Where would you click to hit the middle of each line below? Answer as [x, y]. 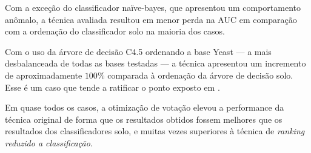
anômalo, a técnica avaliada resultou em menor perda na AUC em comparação [151, 19]
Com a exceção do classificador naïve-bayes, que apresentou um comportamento [153, 7]
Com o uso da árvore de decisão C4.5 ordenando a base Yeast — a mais [138, 51]
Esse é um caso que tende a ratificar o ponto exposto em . [112, 87]
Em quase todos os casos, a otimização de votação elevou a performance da [145, 107]
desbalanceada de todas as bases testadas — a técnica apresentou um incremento [155, 63]
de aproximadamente [44, 75]
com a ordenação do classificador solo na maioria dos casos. [115, 31]
